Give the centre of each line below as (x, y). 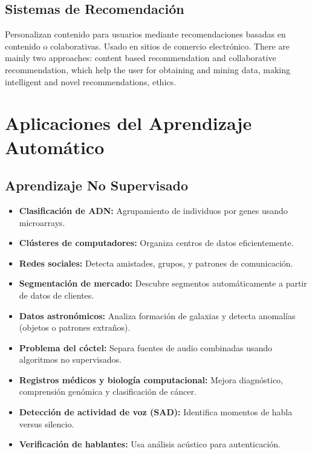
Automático (55, 147)
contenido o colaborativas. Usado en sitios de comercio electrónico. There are (148, 46)
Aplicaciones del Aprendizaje (128, 123)
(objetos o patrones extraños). (75, 327)
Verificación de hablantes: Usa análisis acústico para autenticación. (150, 444)
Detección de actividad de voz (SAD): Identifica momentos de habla (156, 412)
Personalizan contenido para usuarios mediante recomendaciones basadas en (145, 34)
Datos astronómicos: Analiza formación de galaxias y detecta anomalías (157, 315)
